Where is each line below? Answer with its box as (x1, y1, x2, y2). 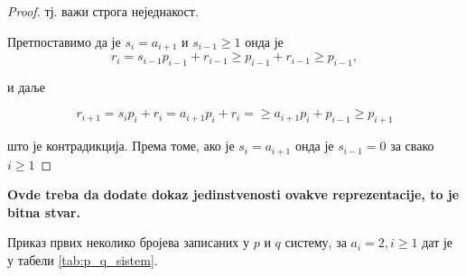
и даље (7, 77, 45, 96)
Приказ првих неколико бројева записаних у (7, 233, 250, 252)
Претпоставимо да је (7, 32, 121, 51)
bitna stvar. (7, 202, 80, 221)
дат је (422, 233, 453, 252)
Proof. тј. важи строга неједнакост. (7, 2, 199, 20)
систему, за (284, 233, 347, 252)
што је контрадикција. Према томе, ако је (7, 136, 235, 155)
